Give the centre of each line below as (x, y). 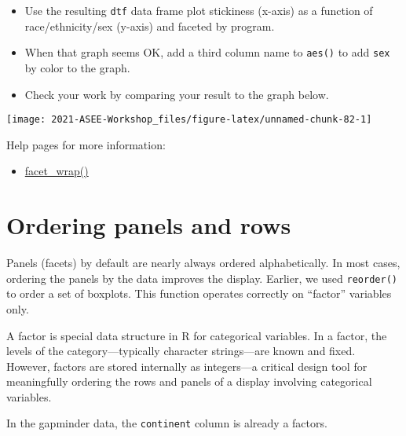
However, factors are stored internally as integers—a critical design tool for (187, 366)
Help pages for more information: (86, 144)
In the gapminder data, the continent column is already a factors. (167, 423)
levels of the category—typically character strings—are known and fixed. (181, 351)
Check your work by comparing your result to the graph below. (177, 94)
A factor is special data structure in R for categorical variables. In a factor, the (197, 335)
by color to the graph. (77, 67)
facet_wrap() (57, 171)
